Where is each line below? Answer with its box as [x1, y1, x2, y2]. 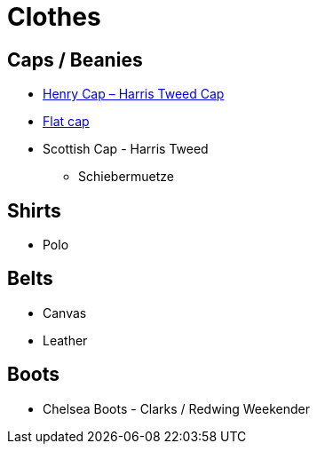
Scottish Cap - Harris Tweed [43, 141, 209, 157]
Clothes [7, 2, 101, 32]
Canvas [43, 305, 87, 320]
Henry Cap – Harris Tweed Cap [43, 86, 225, 102]
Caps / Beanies [7, 48, 143, 71]
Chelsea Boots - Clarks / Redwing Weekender [43, 400, 310, 416]
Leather [43, 332, 88, 348]
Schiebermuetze [78, 169, 175, 185]
